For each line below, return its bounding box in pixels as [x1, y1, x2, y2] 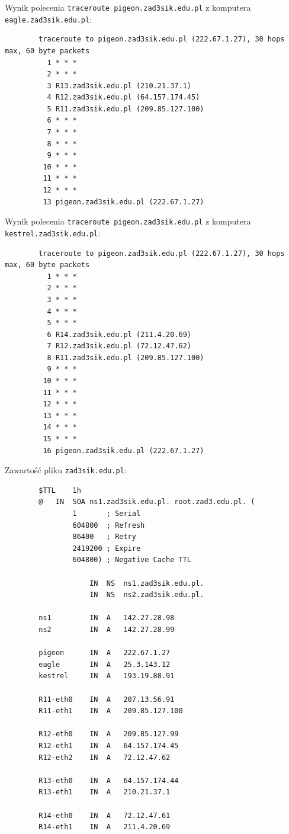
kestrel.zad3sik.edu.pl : [5, 226, 101, 239]
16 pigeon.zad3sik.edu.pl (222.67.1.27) [43, 446, 204, 455]
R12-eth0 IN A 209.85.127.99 [38, 730, 179, 739]
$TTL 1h [38, 486, 81, 495]
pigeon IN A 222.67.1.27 [38, 649, 171, 657]
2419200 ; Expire [72, 544, 141, 553]
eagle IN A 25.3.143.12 [38, 660, 171, 669]
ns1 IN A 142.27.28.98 [38, 614, 175, 623]
